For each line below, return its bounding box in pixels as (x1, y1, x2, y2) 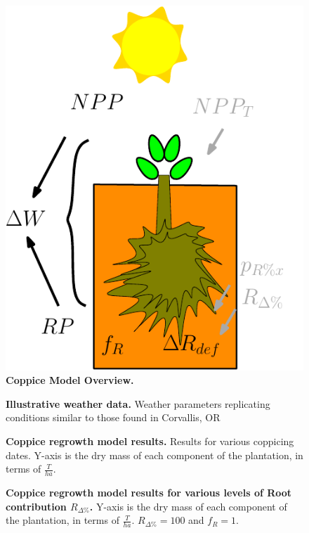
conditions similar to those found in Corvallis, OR (6, 410, 221, 425)
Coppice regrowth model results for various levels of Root (6, 485, 292, 499)
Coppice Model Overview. (6, 373, 134, 387)
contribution (6, 499, 67, 513)
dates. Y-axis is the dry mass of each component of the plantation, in (6, 447, 303, 462)
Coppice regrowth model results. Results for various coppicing (6, 433, 294, 448)
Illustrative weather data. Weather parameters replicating (6, 396, 270, 411)
